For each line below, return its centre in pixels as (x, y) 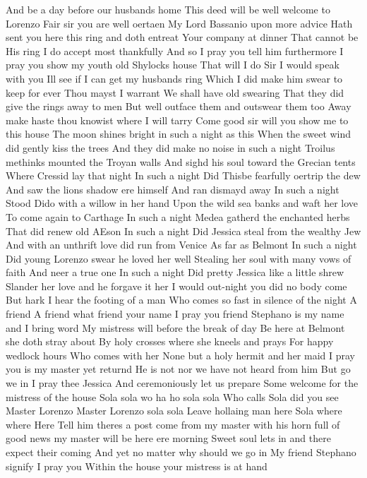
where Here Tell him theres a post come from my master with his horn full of (173, 424)
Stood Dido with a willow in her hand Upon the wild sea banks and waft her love (182, 203)
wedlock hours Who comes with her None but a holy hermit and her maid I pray (181, 355)
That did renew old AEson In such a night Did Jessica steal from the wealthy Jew (183, 231)
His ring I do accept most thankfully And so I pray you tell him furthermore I (175, 50)
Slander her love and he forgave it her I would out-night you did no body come (176, 286)
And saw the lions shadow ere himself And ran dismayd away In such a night (173, 189)
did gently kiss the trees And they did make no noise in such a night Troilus (170, 147)
